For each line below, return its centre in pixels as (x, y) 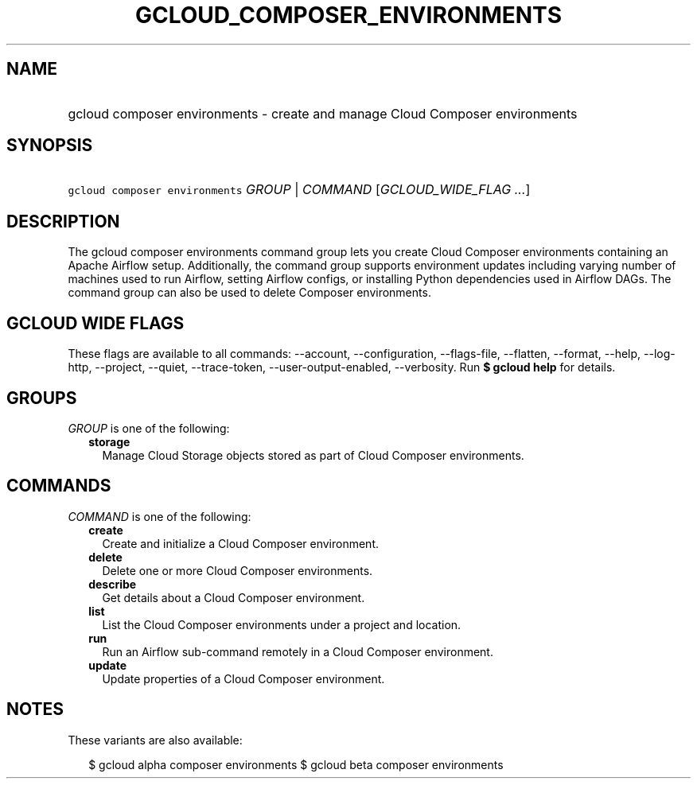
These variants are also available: (155, 740)
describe (113, 584)
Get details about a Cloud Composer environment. (234, 597)
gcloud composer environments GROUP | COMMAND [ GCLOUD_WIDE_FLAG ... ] (299, 190)
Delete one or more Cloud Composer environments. (238, 570)
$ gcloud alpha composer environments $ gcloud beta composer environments (296, 764)
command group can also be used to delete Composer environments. (249, 293)
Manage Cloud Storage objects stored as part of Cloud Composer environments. (313, 455)
